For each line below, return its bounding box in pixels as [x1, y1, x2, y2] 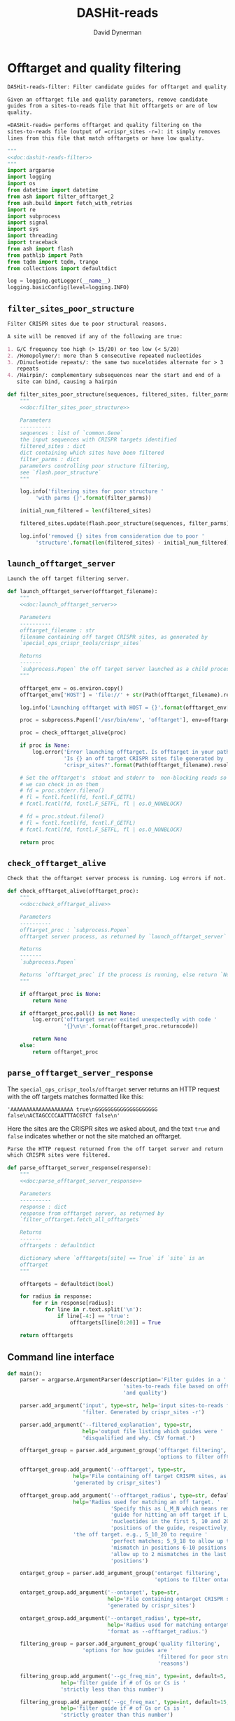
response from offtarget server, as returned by [20, 1209, 164, 1217]
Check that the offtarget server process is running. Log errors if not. [7, 875, 227, 882]
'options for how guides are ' [82, 1647, 173, 1654]
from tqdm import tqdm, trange [7, 258, 99, 265]
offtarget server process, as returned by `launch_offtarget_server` [20, 933, 227, 940]
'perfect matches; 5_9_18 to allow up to [111, 1537, 233, 1545]
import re [7, 206, 36, 213]
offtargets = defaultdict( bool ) [20, 1280, 114, 1287]
